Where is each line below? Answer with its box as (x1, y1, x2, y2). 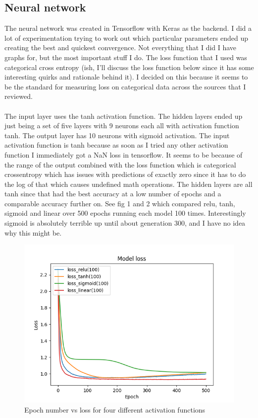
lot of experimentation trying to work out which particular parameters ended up (4, 32, 248, 43)
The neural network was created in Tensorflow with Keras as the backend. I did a (4, 23, 252, 33)
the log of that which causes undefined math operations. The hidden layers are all (4, 178, 253, 189)
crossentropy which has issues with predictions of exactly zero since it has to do (4, 169, 246, 179)
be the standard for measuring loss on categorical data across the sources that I (4, 81, 246, 91)
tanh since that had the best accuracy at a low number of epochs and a (4, 188, 221, 199)
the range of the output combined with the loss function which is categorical (4, 159, 236, 169)
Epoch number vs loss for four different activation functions (24, 404, 206, 415)
